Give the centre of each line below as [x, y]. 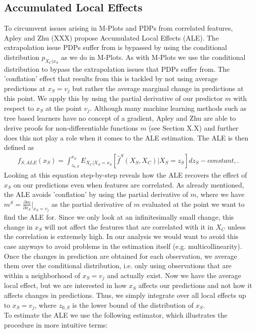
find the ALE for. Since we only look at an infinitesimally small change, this [119, 217]
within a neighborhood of [42, 275]
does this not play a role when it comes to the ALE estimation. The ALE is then [126, 137]
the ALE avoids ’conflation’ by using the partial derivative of [96, 194]
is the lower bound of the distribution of [133, 305]
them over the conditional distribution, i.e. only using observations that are [118, 265]
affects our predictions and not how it [195, 285]
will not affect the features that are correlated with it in [129, 226]
